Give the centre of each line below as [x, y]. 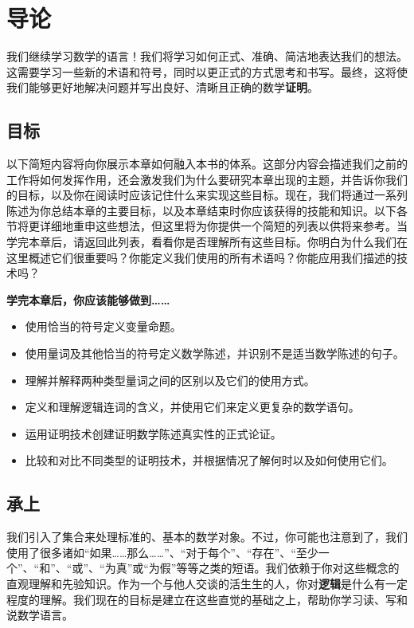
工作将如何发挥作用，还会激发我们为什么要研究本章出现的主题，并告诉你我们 [207, 179]
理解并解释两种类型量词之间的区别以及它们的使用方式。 [170, 380]
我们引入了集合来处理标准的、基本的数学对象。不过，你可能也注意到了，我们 [207, 537]
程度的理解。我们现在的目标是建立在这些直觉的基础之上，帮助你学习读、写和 [207, 599]
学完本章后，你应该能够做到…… [88, 299]
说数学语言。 [40, 615]
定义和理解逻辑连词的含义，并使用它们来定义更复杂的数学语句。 [192, 407]
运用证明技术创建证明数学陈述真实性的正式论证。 [153, 433]
